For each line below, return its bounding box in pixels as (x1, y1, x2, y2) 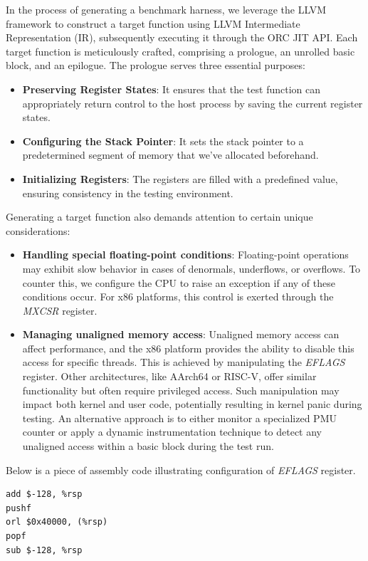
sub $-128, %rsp (6, 545, 83, 555)
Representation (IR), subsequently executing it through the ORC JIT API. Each (6, 30, 358, 45)
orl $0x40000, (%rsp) (6, 517, 108, 528)
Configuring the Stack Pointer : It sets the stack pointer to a (22, 133, 304, 148)
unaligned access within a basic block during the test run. (22, 439, 274, 453)
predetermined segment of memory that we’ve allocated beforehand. (22, 147, 319, 162)
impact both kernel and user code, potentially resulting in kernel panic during (22, 397, 362, 411)
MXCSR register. (22, 303, 98, 318)
